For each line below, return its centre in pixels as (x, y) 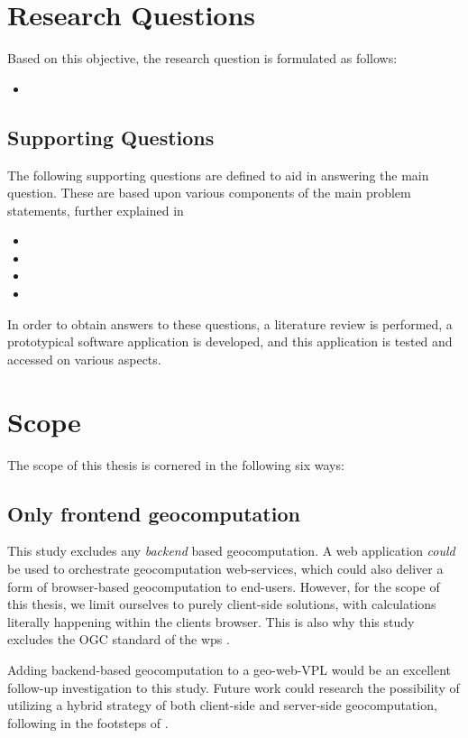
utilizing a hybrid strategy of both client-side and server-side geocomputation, (222, 705)
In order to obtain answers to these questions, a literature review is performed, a (230, 323)
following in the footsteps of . (88, 722)
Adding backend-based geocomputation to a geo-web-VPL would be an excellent (229, 669)
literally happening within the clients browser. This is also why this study (211, 621)
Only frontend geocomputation (154, 513)
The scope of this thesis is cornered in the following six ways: (176, 464)
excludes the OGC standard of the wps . (119, 639)
